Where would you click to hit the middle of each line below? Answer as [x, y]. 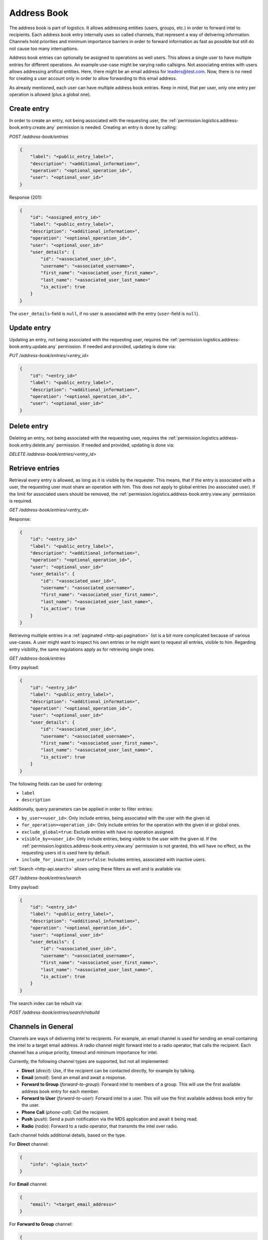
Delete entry [29, 426]
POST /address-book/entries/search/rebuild [54, 1012]
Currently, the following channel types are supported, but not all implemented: [89, 1061]
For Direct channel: [29, 1144]
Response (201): [26, 197]
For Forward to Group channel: [41, 1224]
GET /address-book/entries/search [45, 878]
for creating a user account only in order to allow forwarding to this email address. [93, 78]
